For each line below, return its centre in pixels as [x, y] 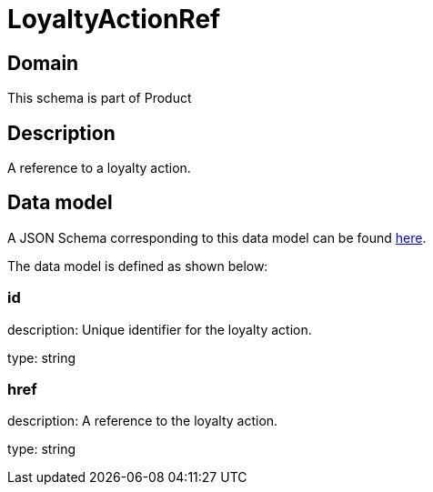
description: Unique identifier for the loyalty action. [160, 329]
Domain [43, 63]
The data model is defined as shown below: [138, 266]
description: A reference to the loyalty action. [143, 421]
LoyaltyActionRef [114, 19]
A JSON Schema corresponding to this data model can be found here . [217, 237]
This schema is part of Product [100, 98]
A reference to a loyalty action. [99, 168]
